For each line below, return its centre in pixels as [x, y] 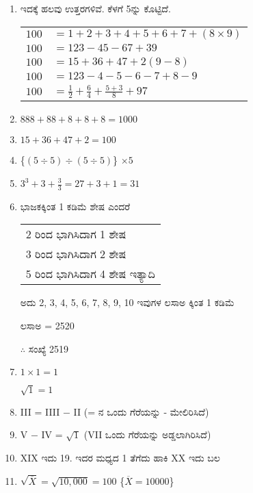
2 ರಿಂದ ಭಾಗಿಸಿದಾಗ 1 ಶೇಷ [76, 234]
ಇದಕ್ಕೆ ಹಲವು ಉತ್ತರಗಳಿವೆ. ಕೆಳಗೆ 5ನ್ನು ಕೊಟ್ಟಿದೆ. [95, 8]
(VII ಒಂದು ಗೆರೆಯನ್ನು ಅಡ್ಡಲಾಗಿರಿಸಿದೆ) [147, 434]
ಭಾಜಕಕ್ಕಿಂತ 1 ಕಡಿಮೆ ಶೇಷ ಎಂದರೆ [75, 206]
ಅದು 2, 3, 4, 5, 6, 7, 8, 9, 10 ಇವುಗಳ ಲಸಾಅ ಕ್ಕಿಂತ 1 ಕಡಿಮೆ [127, 302]
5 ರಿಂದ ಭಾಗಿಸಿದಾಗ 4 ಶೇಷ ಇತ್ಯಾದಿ [90, 274]
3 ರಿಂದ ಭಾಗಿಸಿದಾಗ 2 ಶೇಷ [76, 254]
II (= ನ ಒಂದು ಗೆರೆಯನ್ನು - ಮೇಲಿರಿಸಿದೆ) [141, 411]
